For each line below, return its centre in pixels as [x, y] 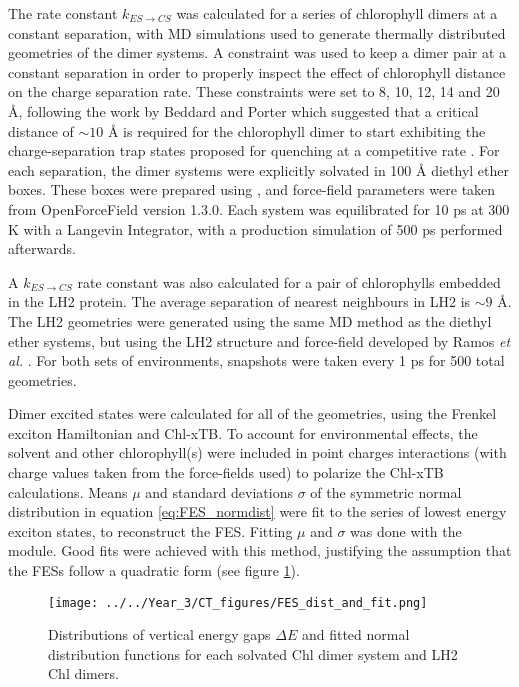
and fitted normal [355, 634]
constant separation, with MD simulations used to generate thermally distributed [257, 32]
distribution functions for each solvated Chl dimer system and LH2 [253, 653]
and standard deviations [219, 491]
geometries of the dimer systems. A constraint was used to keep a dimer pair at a [257, 52]
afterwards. [42, 248]
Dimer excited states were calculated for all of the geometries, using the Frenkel [252, 413]
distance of [41, 130]
